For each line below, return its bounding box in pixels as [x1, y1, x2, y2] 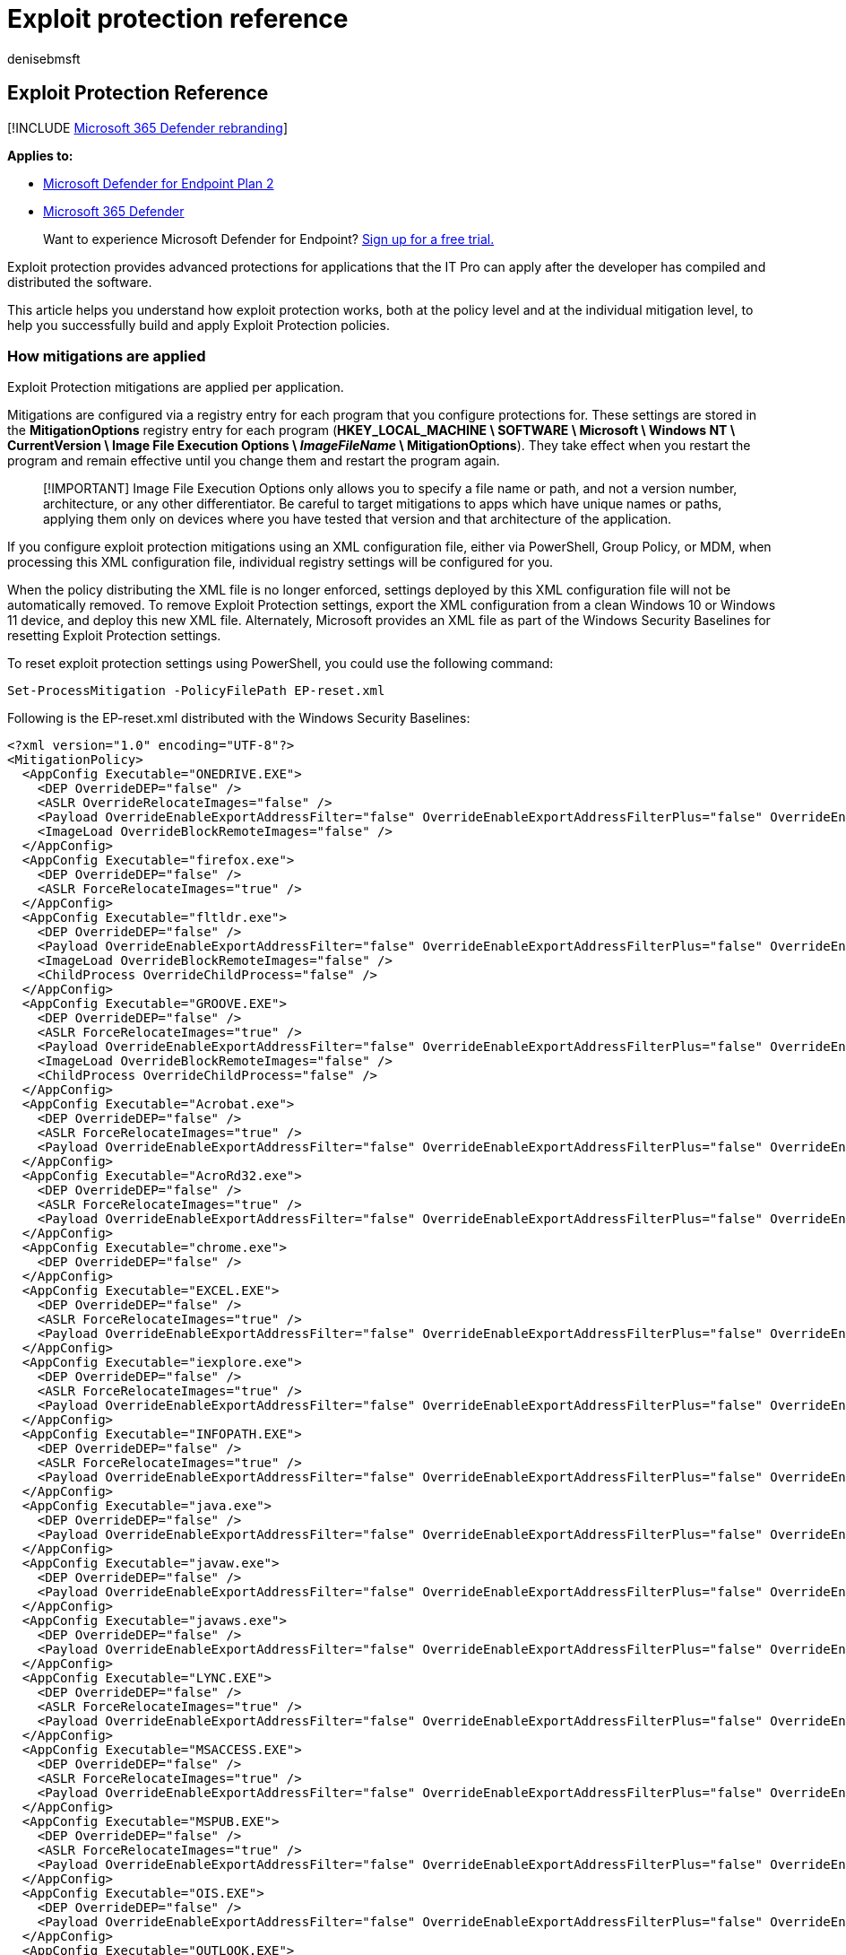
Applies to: [7, 147, 73, 163]
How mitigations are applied [7, 346, 206, 365]
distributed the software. [7, 274, 152, 290]
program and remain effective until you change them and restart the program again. [7, 453, 500, 469]
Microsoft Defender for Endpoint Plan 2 [43, 175, 274, 191]
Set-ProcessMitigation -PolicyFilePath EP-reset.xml [7, 683, 385, 699]
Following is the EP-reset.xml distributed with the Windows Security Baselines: [7, 710, 470, 726]
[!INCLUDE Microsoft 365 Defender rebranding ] [7, 119, 289, 135]
